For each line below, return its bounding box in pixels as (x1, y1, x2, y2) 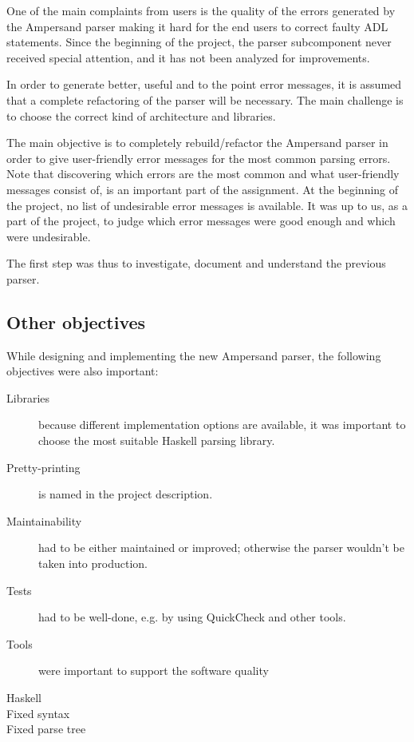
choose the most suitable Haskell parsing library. (38, 432, 275, 449)
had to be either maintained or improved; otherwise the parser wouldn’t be (38, 539, 404, 556)
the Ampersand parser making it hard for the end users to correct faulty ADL (6, 18, 388, 34)
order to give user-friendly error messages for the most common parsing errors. (6, 149, 391, 166)
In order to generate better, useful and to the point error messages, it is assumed (6, 76, 402, 93)
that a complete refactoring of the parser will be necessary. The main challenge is (6, 91, 404, 108)
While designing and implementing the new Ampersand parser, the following (6, 347, 381, 363)
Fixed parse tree (6, 720, 86, 737)
